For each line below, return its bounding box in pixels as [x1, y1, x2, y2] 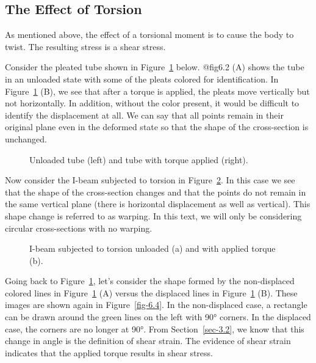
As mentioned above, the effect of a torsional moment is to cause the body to [5, 28, 294, 41]
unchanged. [5, 132, 47, 145]
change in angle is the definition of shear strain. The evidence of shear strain [5, 334, 291, 347]
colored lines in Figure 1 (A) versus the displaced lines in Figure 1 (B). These [5, 286, 298, 299]
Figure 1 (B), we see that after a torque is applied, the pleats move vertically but [5, 84, 310, 97]
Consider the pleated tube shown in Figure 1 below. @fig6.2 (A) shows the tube [5, 61, 304, 73]
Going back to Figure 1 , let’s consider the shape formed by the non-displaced [5, 274, 295, 287]
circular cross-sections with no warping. [5, 221, 153, 234]
